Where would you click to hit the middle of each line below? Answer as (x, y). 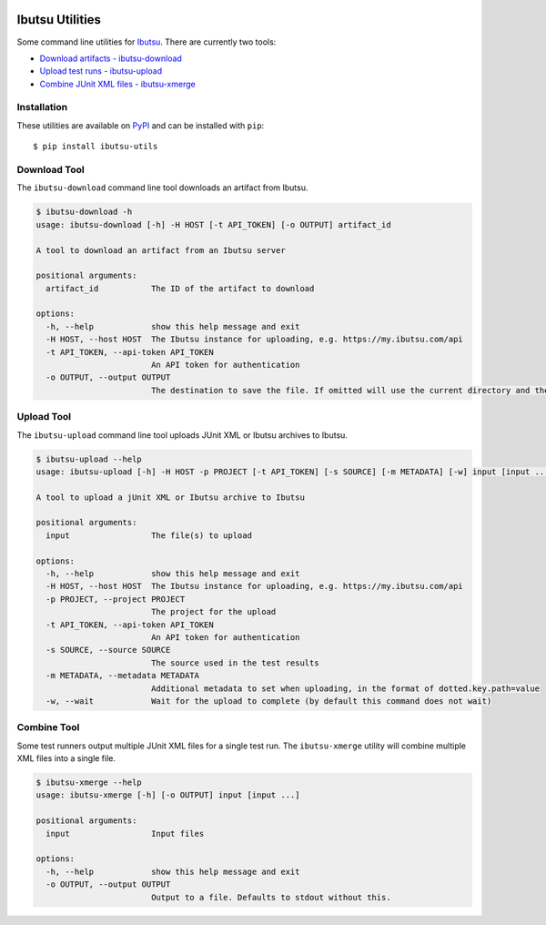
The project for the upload (213, 612)
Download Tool (51, 169)
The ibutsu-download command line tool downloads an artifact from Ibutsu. (162, 188)
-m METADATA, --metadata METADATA (123, 676)
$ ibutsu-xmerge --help (89, 783)
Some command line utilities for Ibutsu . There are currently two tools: (147, 42)
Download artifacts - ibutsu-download (111, 58)
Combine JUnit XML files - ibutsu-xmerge (117, 84)
